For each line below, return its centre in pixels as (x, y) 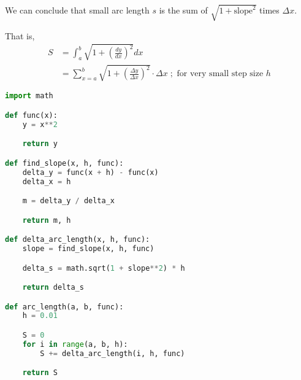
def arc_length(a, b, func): (64, 307)
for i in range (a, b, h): (75, 344)
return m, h (47, 220)
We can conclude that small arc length (77, 10)
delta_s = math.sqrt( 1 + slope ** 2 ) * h (104, 268)
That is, (20, 35)
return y (40, 144)
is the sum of (183, 10)
